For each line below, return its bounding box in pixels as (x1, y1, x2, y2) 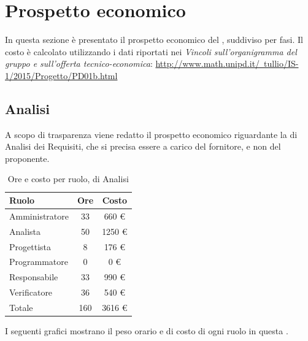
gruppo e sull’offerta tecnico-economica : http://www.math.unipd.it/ (5, 57, 260, 70)
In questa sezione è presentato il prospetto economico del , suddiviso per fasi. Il (5, 33, 303, 46)
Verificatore (9, 286, 53, 299)
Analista (9, 224, 41, 237)
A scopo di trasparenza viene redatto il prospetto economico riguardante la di (5, 128, 298, 140)
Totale (9, 301, 33, 313)
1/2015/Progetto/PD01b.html (5, 69, 118, 82)
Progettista (9, 240, 51, 253)
